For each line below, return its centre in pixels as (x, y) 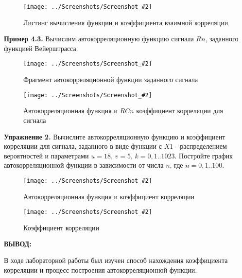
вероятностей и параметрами (46, 155)
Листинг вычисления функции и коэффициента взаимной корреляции (126, 22)
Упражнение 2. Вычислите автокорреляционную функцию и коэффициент (115, 136)
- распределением (201, 146)
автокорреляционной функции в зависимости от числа (84, 165)
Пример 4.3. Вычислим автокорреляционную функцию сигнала (99, 39)
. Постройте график (204, 155)
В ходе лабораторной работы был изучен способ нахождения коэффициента (116, 260)
